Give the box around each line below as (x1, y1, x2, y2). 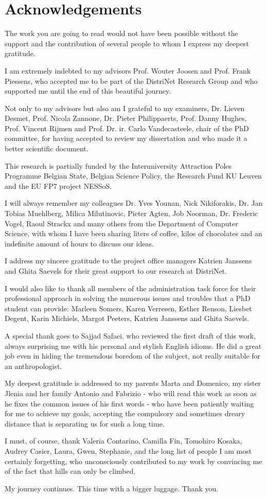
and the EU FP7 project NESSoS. (5, 180, 112, 191)
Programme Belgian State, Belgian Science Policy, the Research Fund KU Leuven (5, 170, 262, 181)
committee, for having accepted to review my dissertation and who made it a (5, 133, 247, 144)
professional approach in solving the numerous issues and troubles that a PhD (5, 293, 251, 304)
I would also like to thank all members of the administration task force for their (5, 282, 256, 293)
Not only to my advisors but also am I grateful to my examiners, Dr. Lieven (5, 102, 245, 113)
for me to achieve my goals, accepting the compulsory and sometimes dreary (5, 408, 245, 419)
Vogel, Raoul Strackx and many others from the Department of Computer (5, 218, 238, 228)
